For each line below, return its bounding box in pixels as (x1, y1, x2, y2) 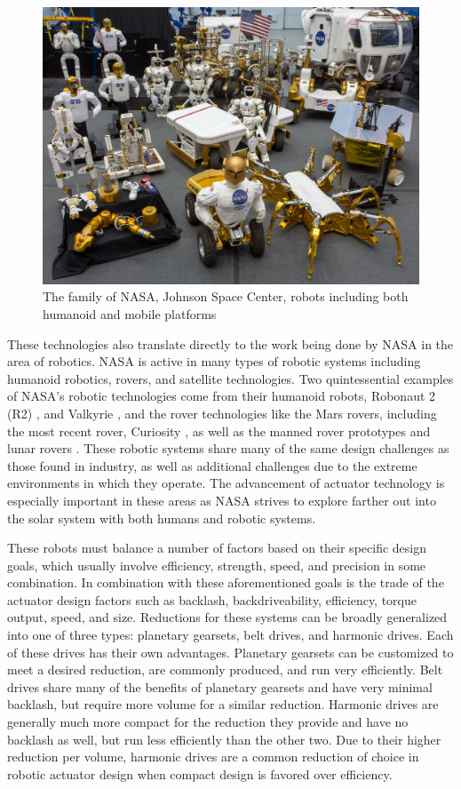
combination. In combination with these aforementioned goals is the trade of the (7, 573, 444, 592)
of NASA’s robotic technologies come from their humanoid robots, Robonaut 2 (7, 387, 436, 405)
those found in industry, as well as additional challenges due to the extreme (7, 456, 417, 474)
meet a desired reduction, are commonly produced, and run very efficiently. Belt (7, 660, 443, 679)
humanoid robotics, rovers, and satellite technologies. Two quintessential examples (7, 369, 454, 387)
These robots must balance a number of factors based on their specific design (7, 538, 426, 557)
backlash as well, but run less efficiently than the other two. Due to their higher (7, 729, 441, 748)
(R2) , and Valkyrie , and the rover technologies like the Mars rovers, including (7, 403, 437, 422)
